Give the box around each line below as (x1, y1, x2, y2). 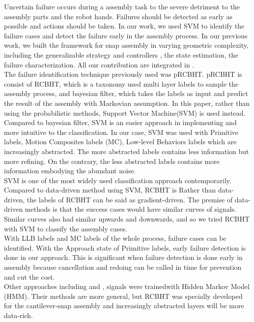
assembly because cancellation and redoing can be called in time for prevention (4, 262, 242, 272)
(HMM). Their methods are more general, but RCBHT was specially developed (4, 290, 243, 301)
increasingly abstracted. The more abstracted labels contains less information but (4, 146, 249, 156)
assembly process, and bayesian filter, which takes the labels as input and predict (4, 88, 248, 98)
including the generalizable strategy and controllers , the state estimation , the (4, 49, 238, 60)
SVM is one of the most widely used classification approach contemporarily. (4, 175, 231, 185)
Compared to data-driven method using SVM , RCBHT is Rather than (4, 185, 216, 195)
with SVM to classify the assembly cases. (4, 223, 127, 233)
